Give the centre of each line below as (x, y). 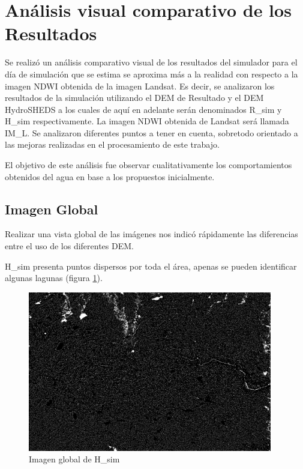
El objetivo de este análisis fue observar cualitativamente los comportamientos (148, 165)
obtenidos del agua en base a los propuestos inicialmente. (110, 176)
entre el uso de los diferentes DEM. (69, 246)
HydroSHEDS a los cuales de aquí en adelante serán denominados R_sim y (143, 109)
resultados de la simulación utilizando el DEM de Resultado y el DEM (134, 98)
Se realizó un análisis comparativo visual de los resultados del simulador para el (151, 62)
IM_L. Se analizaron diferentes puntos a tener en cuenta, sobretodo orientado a (151, 132)
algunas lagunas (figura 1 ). (54, 278)
